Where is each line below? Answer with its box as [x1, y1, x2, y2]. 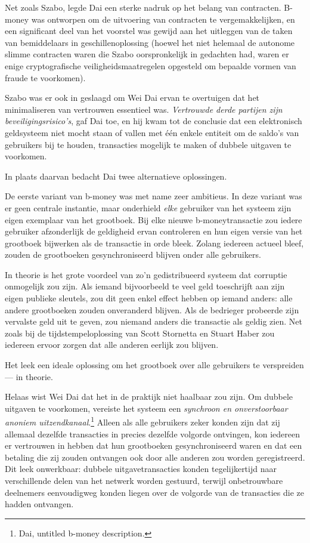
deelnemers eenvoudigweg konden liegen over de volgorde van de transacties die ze [5, 486, 304, 498]
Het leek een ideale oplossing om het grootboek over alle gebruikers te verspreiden [5, 359, 304, 371]
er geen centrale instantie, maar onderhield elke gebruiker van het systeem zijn [5, 201, 292, 214]
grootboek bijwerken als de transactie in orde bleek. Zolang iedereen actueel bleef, [5, 236, 304, 249]
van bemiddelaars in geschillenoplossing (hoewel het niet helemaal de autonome [5, 36, 295, 48]
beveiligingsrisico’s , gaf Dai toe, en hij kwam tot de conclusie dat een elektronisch [5, 115, 302, 127]
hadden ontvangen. [5, 498, 74, 510]
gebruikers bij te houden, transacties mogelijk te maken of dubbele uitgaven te [5, 138, 292, 150]
